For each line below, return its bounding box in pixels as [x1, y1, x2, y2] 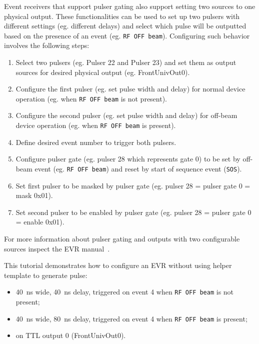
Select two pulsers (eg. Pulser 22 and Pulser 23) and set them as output [15, 57, 236, 67]
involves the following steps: [4, 40, 89, 50]
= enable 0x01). [15, 216, 64, 227]
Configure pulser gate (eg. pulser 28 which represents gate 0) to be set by [15, 153, 240, 164]
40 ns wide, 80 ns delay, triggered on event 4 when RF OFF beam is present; [15, 313, 247, 323]
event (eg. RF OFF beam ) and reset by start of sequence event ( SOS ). [34, 163, 242, 173]
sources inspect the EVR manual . [4, 243, 110, 253]
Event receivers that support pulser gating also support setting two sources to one [4, 1, 255, 11]
